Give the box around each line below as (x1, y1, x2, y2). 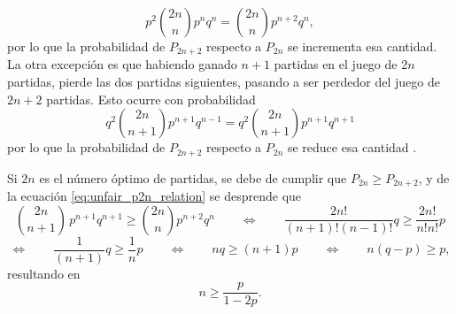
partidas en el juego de (274, 55, 398, 73)
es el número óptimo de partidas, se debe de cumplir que (39, 168, 347, 187)
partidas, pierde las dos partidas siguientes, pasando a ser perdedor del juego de (7, 73, 440, 91)
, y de (418, 168, 450, 187)
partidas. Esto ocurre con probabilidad (46, 89, 256, 108)
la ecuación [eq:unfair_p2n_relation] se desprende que (7, 187, 302, 205)
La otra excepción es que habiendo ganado (7, 55, 237, 73)
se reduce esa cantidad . (287, 138, 417, 157)
